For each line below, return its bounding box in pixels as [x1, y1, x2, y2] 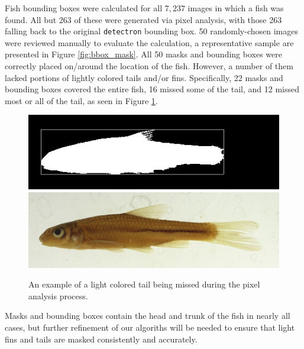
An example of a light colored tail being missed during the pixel [28, 278, 260, 290]
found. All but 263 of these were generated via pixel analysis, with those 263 [5, 13, 282, 25]
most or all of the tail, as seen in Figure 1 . [5, 94, 158, 106]
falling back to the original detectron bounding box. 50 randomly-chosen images [5, 25, 298, 37]
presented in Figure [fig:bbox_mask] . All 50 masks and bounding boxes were [5, 48, 282, 60]
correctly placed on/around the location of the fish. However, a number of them [5, 60, 293, 72]
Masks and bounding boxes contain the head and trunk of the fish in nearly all [5, 309, 290, 322]
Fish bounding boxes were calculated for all [5, 2, 163, 14]
